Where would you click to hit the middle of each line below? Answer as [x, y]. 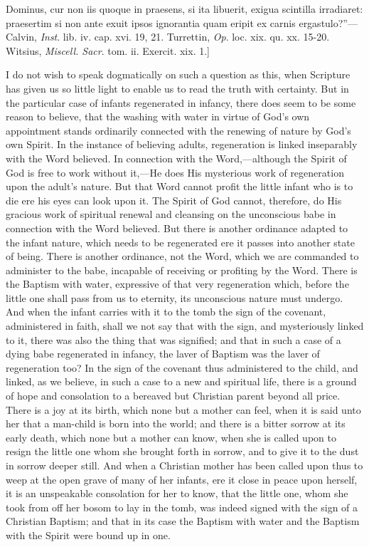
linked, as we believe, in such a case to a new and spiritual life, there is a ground [181, 381]
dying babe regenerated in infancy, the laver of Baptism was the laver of [163, 354]
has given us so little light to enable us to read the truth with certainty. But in [177, 88]
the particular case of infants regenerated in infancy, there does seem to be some [181, 102]
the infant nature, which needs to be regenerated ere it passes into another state [180, 242]
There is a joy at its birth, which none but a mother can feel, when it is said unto [183, 409]
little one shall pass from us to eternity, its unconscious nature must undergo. [175, 297]
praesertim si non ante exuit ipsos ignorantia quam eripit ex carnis [151, 22]
